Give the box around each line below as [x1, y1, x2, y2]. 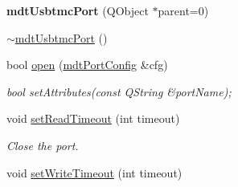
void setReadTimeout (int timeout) [6, 110, 180, 127]
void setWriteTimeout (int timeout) [6, 164, 183, 181]
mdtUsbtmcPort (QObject [6, 2, 149, 18]
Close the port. [6, 136, 79, 153]
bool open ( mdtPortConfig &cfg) [6, 56, 168, 73]
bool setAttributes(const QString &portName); [6, 83, 232, 100]
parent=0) [158, 2, 209, 18]
